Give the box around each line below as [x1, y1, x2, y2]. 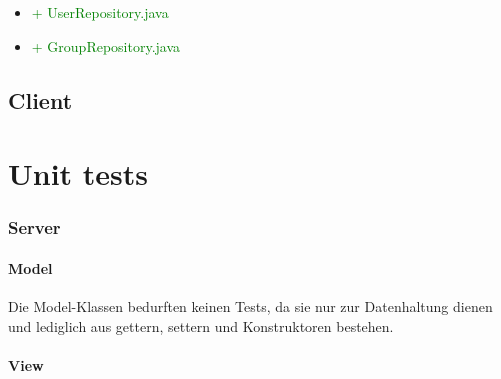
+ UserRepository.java [31, 2, 169, 22]
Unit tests [8, 153, 149, 194]
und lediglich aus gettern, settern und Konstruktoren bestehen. [8, 315, 394, 336]
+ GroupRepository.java [31, 35, 181, 56]
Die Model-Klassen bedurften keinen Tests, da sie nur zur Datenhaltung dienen [8, 295, 493, 316]
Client [8, 84, 73, 115]
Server [8, 215, 61, 240]
